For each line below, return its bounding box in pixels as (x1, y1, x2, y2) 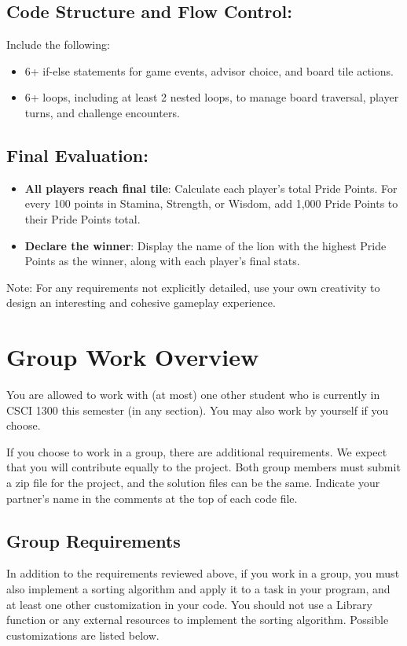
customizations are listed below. (6, 626, 159, 643)
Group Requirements (6, 528, 181, 552)
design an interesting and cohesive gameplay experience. (6, 294, 276, 311)
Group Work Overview (6, 341, 259, 373)
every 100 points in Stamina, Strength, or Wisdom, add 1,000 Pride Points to (24, 195, 398, 212)
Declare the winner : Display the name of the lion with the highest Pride (24, 237, 387, 253)
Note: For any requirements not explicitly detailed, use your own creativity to (6, 279, 380, 295)
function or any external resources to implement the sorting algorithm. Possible (6, 611, 389, 628)
